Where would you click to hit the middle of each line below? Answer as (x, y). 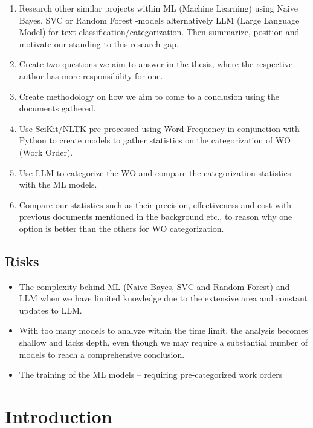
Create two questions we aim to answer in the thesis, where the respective (156, 64)
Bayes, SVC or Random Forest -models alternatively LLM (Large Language (159, 20)
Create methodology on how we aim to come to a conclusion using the (149, 96)
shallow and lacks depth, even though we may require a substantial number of (163, 342)
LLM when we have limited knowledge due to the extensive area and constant (163, 298)
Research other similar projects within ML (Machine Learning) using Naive (158, 8)
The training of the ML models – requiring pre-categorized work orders (151, 374)
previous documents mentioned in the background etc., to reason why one (156, 216)
